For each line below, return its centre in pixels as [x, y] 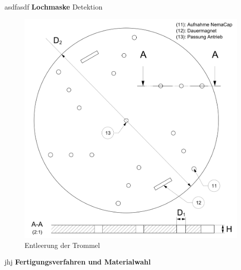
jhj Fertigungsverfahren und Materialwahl [78, 262]
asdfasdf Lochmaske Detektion [54, 7]
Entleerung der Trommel [62, 245]
